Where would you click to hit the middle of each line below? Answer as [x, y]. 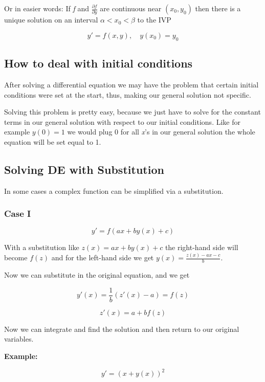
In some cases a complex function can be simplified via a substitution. [114, 190]
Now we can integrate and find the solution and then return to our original [122, 329]
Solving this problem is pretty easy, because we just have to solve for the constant [132, 112]
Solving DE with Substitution [84, 169]
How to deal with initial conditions [98, 63]
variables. [19, 339]
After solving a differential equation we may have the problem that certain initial [131, 84]
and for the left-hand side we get [103, 257]
